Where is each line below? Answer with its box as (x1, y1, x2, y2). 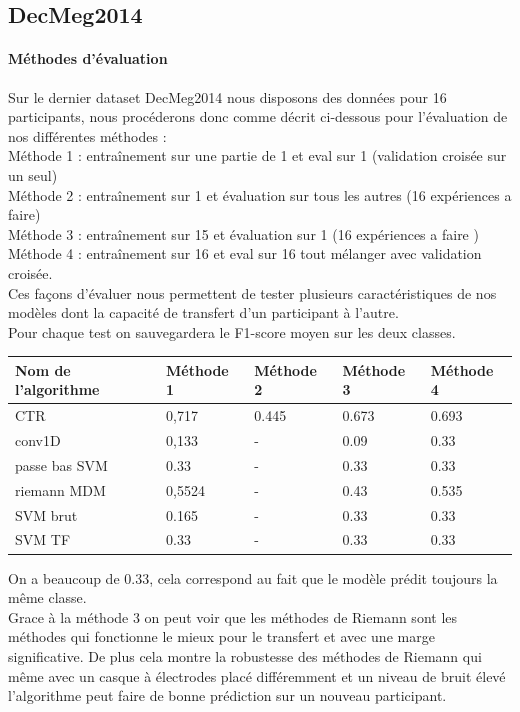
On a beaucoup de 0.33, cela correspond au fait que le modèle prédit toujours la (8, 567, 498, 588)
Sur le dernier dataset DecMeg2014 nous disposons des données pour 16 (8, 86, 447, 107)
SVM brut (15, 504, 78, 525)
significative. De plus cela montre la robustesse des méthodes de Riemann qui (8, 645, 482, 666)
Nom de (15, 359, 71, 380)
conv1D (15, 430, 61, 451)
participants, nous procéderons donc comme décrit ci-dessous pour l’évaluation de (8, 106, 508, 127)
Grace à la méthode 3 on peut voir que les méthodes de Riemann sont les (8, 606, 458, 627)
